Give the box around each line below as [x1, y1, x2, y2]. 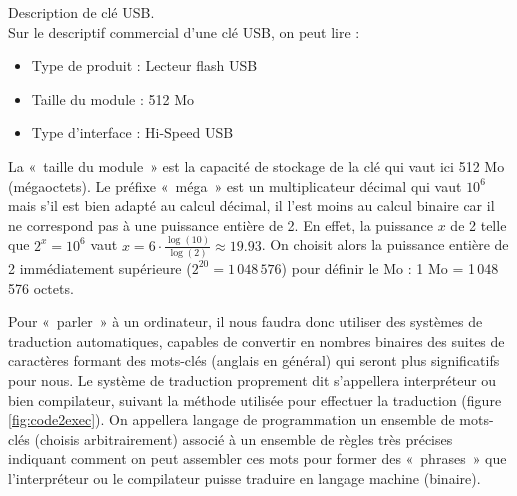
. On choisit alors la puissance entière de [261, 234, 509, 255]
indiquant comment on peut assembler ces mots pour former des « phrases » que [8, 448, 507, 469]
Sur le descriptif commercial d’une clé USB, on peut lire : [8, 21, 360, 42]
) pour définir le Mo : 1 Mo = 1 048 [281, 257, 499, 278]
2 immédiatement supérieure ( [8, 257, 192, 278]
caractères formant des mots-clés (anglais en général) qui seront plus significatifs [8, 350, 500, 371]
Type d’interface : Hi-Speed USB [31, 122, 234, 143]
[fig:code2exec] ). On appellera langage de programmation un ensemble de [8, 409, 455, 430]
